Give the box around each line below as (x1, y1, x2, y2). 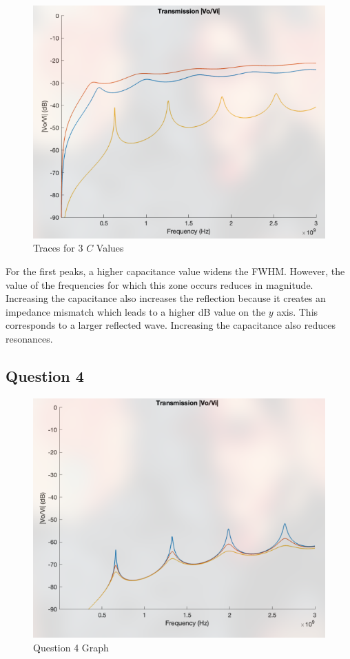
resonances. (6, 331, 53, 345)
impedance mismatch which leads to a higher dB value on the (6, 304, 266, 318)
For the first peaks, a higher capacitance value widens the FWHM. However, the (6, 263, 345, 278)
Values (96, 241, 124, 255)
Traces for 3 (33, 241, 83, 255)
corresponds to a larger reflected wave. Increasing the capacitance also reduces (6, 318, 336, 332)
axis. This (276, 304, 318, 318)
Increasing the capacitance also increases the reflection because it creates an (6, 291, 326, 305)
